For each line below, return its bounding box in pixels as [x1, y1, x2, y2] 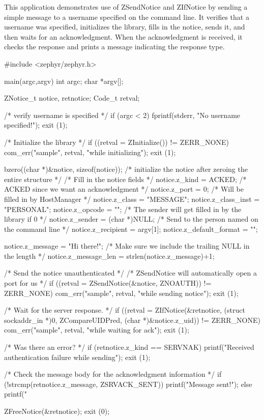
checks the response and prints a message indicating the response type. [4, 41, 225, 52]
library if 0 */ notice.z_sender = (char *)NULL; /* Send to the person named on [4, 214, 258, 224]
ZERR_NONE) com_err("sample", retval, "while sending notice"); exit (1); [4, 287, 239, 298]
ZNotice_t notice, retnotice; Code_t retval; [4, 93, 140, 103]
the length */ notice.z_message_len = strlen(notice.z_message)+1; [4, 250, 215, 261]
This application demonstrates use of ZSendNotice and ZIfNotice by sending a [4, 2, 248, 12]
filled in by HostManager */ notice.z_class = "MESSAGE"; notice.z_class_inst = [4, 193, 260, 204]
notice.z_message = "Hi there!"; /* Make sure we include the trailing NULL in [4, 241, 250, 251]
